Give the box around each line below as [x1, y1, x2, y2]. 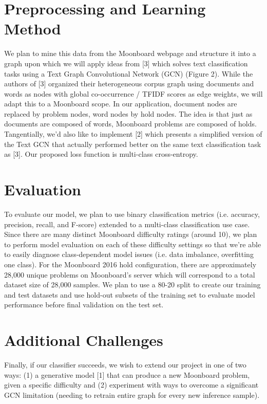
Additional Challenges [4, 329, 163, 351]
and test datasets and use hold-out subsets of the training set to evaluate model [4, 289, 255, 300]
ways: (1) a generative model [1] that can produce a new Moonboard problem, [4, 369, 250, 380]
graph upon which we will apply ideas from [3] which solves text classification [4, 58, 248, 68]
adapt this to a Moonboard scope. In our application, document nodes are [4, 98, 237, 109]
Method [4, 18, 61, 39]
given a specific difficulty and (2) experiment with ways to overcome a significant [4, 379, 259, 390]
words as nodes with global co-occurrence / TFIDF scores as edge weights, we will [4, 88, 263, 99]
